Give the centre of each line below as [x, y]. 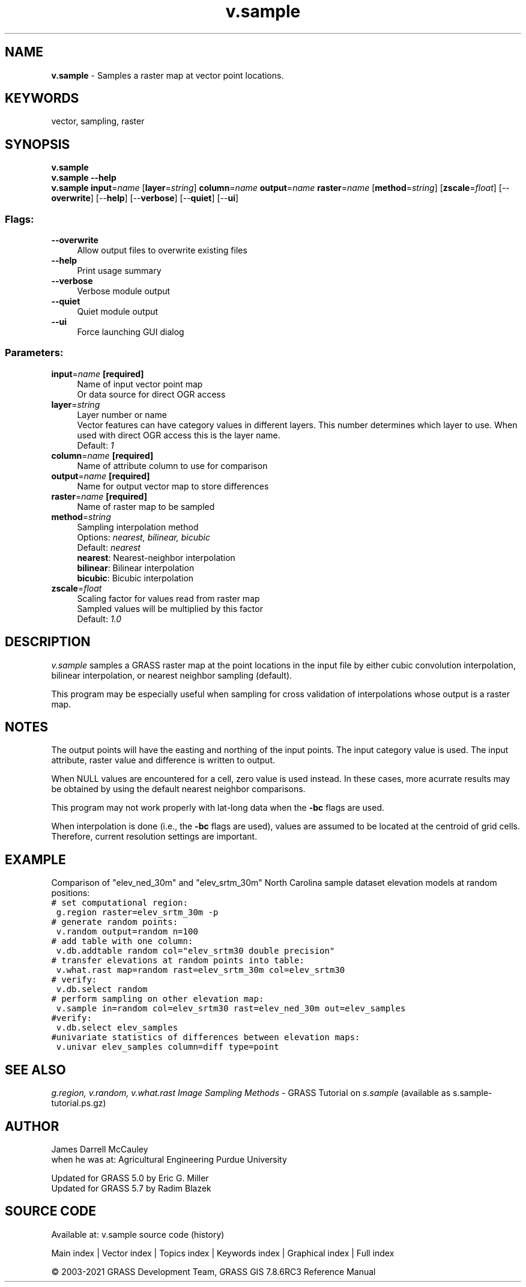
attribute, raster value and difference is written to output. [163, 760]
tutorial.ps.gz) [79, 1103]
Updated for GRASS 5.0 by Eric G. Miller [130, 1178]
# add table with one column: [122, 941]
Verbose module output [124, 291]
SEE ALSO [35, 1070]
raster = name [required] [99, 496]
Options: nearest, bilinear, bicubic [144, 537]
